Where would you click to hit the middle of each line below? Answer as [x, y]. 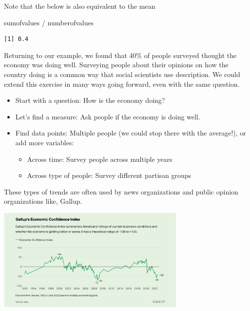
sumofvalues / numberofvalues [49, 22]
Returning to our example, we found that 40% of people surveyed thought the [120, 55]
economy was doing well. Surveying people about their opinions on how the [116, 65]
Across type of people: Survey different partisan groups [109, 175]
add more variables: [45, 142]
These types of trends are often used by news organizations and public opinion [121, 191]
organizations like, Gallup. [43, 201]
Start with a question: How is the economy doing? [90, 100]
